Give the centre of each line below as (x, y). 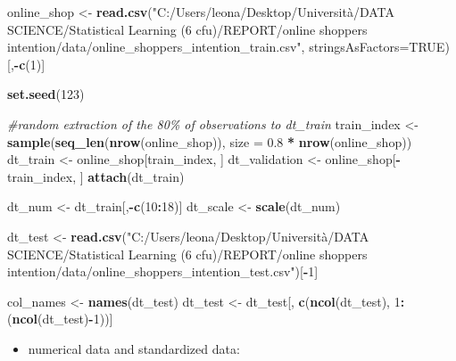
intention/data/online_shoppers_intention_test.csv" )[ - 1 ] (163, 271)
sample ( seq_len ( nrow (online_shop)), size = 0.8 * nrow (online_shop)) (210, 141)
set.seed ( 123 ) (46, 94)
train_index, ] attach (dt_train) (96, 176)
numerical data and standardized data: (134, 348)
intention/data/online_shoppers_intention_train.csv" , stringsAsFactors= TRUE (226, 47)
